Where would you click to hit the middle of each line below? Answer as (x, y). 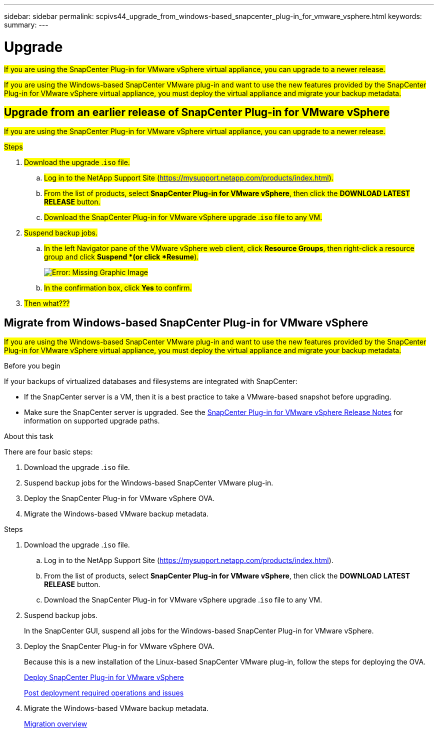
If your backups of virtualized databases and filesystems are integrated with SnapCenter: (151, 381)
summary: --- (26, 25)
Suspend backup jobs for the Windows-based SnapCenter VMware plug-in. (149, 483)
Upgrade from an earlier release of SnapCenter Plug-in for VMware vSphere (197, 112)
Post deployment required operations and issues (104, 693)
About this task (29, 436)
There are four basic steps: (48, 452)
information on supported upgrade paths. (92, 421)
